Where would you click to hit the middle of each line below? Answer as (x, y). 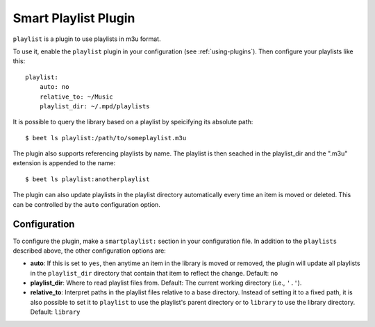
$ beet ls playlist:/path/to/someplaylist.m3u (106, 138)
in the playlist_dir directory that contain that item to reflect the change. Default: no (154, 273)
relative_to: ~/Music (76, 97)
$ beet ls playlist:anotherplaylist (87, 179)
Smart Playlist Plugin (74, 18)
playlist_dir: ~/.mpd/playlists (94, 106)
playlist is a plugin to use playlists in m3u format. (87, 39)
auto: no (54, 87)
